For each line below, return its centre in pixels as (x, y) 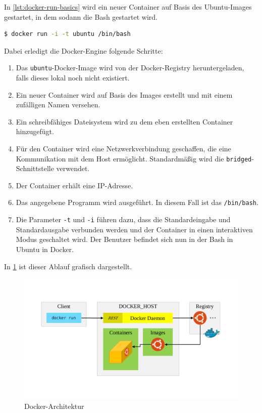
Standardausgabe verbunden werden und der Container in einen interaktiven (134, 229)
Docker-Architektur (54, 406)
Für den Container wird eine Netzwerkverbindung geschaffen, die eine (123, 148)
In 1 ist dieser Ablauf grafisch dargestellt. (68, 266)
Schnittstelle (35, 168)
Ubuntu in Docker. (45, 249)
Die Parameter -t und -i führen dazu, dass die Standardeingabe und (123, 219)
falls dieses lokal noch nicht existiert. (73, 78)
